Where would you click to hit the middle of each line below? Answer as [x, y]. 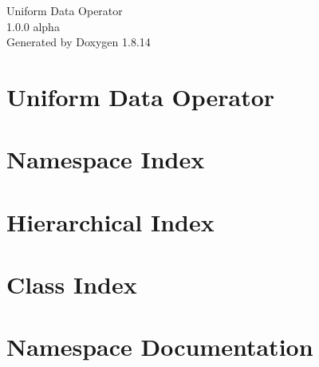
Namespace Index [106, 159]
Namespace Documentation [160, 347]
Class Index [72, 284]
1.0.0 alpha [33, 26]
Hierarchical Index [110, 221]
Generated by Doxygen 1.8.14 [79, 42]
